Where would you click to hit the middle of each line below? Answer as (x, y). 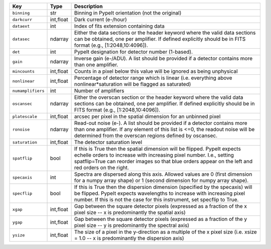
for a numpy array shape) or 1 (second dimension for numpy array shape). (161, 180)
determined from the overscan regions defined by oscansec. (146, 136)
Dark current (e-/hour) (101, 19)
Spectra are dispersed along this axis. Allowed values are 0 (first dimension (163, 174)
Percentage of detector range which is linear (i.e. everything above (153, 78)
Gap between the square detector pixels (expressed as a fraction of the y (161, 219)
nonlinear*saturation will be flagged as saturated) (132, 84)
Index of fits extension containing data (119, 26)
